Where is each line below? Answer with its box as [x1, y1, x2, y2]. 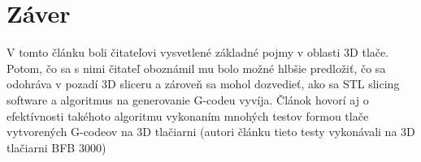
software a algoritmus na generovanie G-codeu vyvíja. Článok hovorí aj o [7, 91, 369, 108]
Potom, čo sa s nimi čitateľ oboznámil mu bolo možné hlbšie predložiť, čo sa [7, 59, 386, 76]
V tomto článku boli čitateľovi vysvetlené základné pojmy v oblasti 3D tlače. [7, 44, 389, 61]
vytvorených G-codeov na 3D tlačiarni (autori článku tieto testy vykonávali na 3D [7, 123, 415, 140]
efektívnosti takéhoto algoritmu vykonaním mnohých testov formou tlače [7, 107, 369, 124]
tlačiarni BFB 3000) [7, 139, 106, 156]
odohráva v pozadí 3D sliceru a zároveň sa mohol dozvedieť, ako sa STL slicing [7, 75, 400, 92]
